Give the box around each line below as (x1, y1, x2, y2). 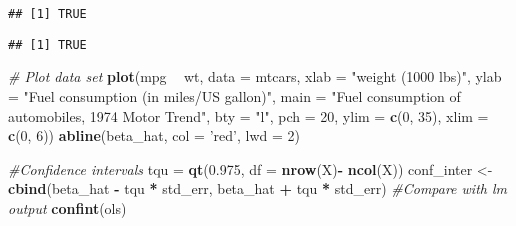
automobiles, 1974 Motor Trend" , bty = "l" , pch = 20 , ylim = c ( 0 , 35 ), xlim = (8, 105, 489, 126)
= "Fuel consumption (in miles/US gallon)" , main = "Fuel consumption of (8, 85, 461, 106)
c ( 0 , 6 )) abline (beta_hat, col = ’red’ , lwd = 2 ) (8, 125, 300, 146)
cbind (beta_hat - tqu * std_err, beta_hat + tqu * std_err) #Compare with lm (8, 178, 508, 199)
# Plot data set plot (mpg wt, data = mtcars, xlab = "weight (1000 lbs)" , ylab (8, 66, 502, 87)
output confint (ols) (8, 197, 127, 218)
